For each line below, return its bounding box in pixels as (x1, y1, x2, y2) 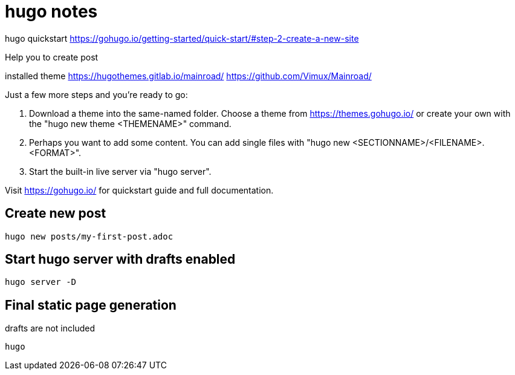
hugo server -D (5, 277, 77, 287)
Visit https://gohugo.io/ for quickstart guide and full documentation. (5, 184, 274, 195)
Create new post (5, 206, 106, 221)
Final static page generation (5, 297, 177, 313)
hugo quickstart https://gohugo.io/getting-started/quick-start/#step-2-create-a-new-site (5, 33, 359, 44)
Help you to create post (5, 51, 99, 62)
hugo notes (5, 1, 98, 22)
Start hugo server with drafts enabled (5, 252, 236, 267)
